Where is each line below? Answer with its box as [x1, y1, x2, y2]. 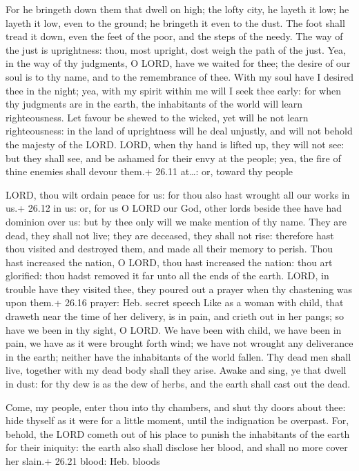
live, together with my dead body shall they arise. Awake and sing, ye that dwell [6, 363, 347, 377]
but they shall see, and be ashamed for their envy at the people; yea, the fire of [6, 150, 341, 165]
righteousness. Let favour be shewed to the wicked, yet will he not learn [6, 110, 309, 124]
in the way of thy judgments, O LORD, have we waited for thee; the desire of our [6, 56, 351, 70]
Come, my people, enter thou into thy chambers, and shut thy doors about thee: [6, 399, 346, 414]
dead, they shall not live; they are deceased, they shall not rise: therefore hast [6, 228, 334, 242]
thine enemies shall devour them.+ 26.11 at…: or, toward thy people [6, 164, 293, 179]
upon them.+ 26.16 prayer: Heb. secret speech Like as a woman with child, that [6, 295, 344, 310]
